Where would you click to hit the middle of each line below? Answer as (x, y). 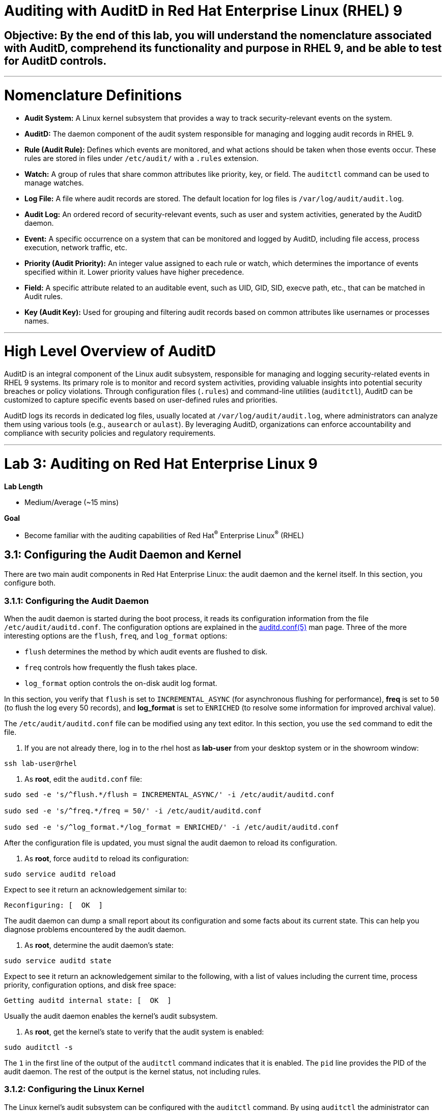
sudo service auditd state (58, 960)
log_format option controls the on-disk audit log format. (121, 683)
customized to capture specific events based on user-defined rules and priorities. (141, 400)
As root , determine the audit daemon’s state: (99, 945)
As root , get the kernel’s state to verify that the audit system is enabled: (144, 1031)
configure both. (30, 583)
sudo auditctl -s (38, 1047)
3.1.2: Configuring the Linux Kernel (74, 1089)
